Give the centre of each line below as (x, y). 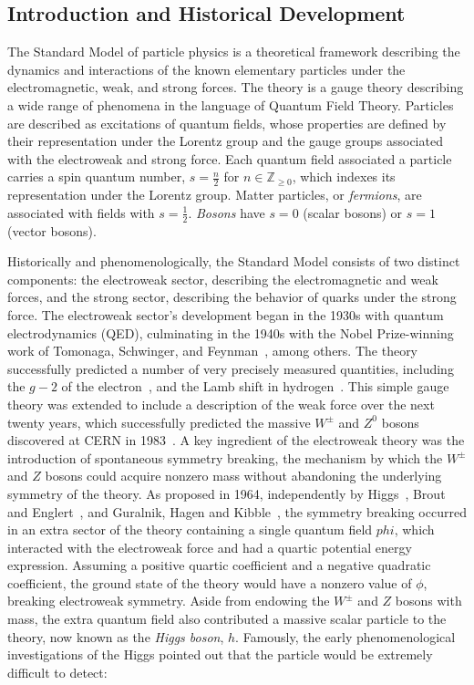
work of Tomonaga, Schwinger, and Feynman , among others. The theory (213, 351)
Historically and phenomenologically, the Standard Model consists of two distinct (234, 261)
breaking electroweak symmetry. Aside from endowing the (169, 601)
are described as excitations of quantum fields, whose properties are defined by (227, 123)
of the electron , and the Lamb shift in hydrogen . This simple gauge (255, 386)
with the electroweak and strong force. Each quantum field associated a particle (230, 158)
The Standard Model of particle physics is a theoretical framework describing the (234, 52)
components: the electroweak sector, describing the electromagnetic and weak (223, 279)
